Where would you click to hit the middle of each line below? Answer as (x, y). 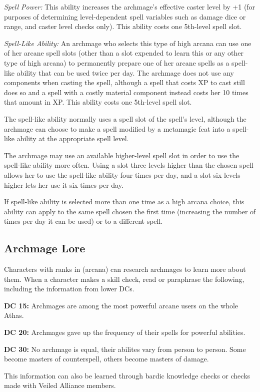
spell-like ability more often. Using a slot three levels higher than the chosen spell (129, 165)
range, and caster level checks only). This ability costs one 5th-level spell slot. (123, 26)
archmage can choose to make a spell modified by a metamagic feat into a (117, 128)
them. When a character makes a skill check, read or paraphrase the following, (124, 279)
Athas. (14, 315)
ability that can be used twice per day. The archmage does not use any (125, 72)
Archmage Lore (45, 248)
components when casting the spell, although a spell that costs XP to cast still (124, 82)
